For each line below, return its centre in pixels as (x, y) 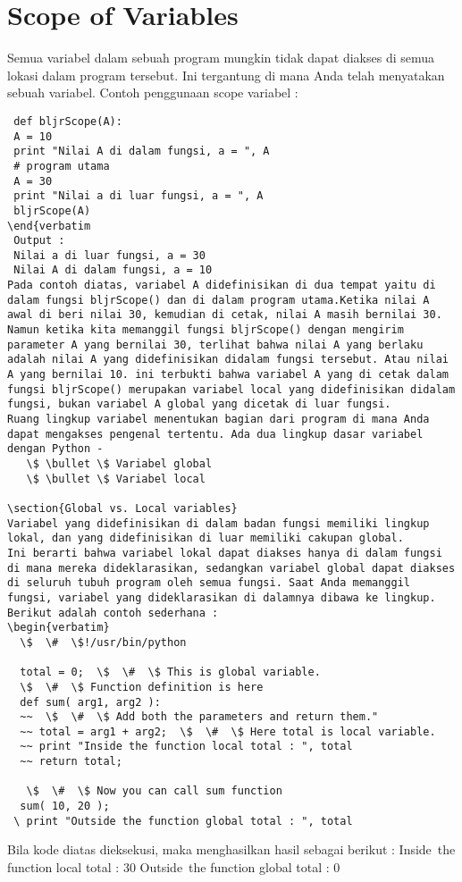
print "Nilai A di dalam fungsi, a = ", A (142, 151)
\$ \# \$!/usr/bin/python (103, 642)
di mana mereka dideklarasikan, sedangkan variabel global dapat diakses (231, 568)
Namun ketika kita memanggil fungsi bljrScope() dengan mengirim (206, 330)
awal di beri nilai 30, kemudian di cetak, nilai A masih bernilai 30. (225, 315)
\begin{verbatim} (59, 628)
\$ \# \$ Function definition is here (142, 687)
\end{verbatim (49, 226)
